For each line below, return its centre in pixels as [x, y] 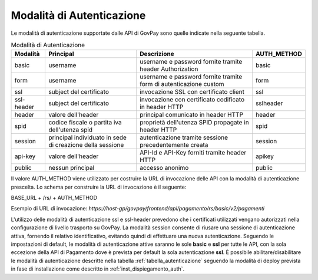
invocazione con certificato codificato [192, 100]
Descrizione [157, 54]
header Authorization [169, 69]
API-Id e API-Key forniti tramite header [193, 153]
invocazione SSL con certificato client [192, 92]
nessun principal [71, 168]
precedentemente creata [174, 145]
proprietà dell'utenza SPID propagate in [194, 123]
